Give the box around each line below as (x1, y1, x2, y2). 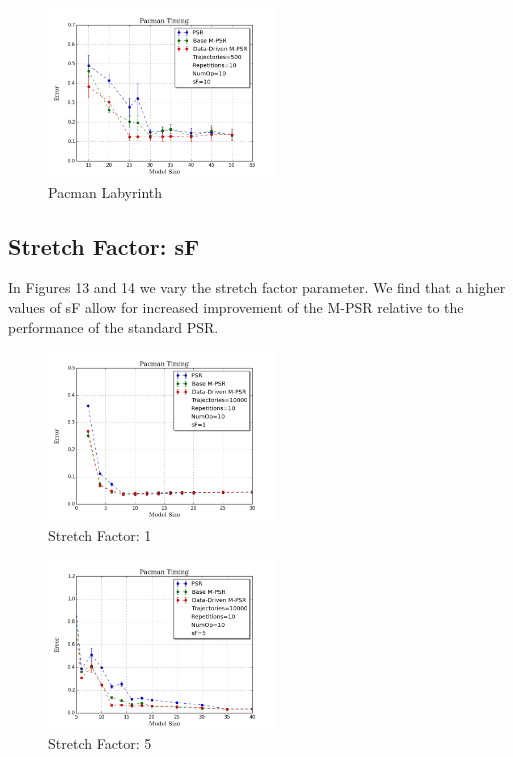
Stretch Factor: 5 (48, 733, 152, 754)
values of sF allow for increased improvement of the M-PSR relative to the (8, 297, 464, 318)
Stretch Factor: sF (8, 230, 200, 261)
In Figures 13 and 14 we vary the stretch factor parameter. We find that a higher (8, 277, 506, 298)
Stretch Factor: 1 (48, 524, 152, 545)
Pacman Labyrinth (48, 181, 163, 202)
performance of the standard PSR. (8, 316, 219, 337)
